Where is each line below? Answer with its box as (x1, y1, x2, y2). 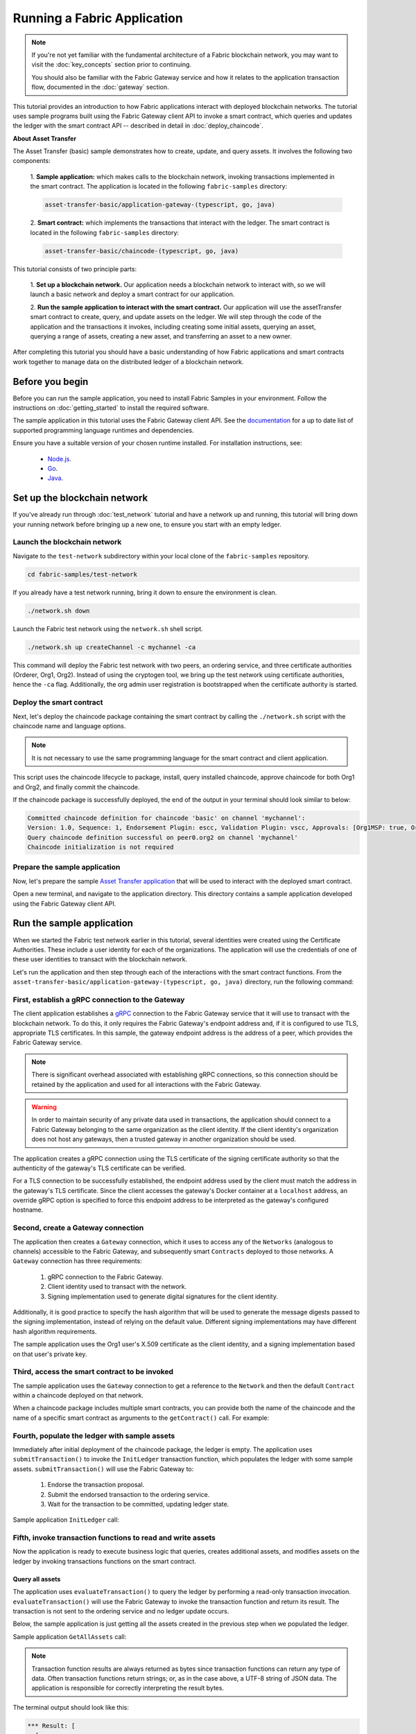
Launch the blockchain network (12, 538, 122, 547)
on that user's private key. (12, 1350, 87, 1358)
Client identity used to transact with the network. (47, 1282, 187, 1291)
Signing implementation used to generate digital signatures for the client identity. (47, 1292, 279, 1300)
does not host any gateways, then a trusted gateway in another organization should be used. (31, 1135, 296, 1144)
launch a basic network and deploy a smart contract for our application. (30, 290, 235, 298)
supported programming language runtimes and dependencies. (12, 426, 194, 434)
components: (12, 157, 51, 165)
